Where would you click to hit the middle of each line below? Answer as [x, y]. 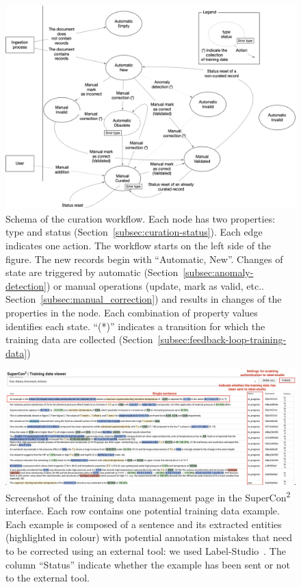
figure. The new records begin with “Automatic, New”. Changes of [144, 259]
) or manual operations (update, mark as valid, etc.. [155, 285]
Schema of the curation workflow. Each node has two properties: [141, 218]
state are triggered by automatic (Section [92, 272]
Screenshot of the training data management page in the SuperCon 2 [148, 496]
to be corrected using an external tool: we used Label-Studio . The [146, 550]
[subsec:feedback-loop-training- [222, 339]
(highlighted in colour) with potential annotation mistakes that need [149, 537]
